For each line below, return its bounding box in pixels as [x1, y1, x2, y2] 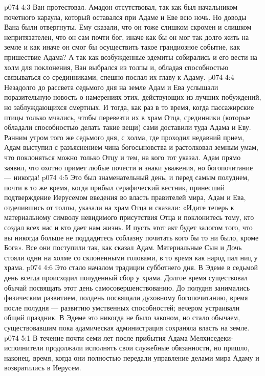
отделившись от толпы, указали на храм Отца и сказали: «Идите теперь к [4, 202, 234, 212]
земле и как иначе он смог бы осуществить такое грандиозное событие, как [4, 41, 240, 52]
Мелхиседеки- [190, 332, 234, 343]
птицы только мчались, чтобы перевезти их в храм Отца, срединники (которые [4, 112, 251, 122]
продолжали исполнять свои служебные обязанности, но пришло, [46, 342, 250, 353]
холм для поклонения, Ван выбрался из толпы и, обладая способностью [4, 61, 229, 72]
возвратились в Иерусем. [4, 362, 81, 373]
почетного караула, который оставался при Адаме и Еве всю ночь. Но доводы [4, 11, 247, 22]
